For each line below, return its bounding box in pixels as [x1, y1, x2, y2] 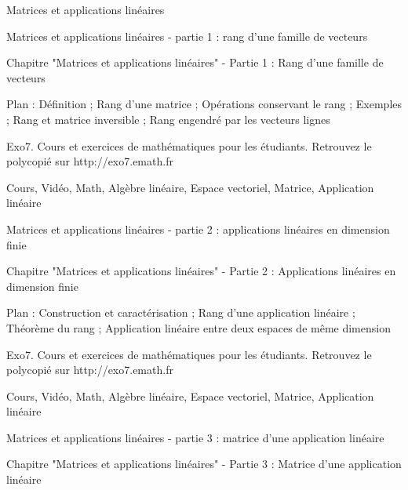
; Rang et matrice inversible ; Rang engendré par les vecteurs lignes [6, 111, 330, 127]
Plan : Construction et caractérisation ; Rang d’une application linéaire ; [6, 304, 355, 321]
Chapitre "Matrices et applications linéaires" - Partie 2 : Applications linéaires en [6, 263, 396, 279]
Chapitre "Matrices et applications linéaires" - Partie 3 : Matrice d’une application [6, 456, 402, 472]
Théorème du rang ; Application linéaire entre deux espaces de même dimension [6, 319, 391, 336]
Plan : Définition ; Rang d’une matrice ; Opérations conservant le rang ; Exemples [6, 96, 403, 112]
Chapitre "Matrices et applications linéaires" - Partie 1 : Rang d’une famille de [6, 54, 384, 71]
